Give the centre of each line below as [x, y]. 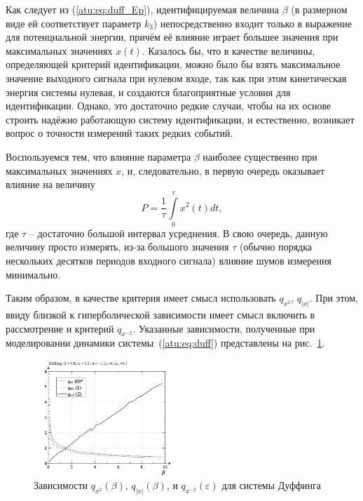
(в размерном [319, 9]
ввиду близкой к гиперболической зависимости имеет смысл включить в [160, 315]
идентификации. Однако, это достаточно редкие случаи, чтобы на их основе [169, 106]
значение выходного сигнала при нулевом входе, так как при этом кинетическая [176, 78]
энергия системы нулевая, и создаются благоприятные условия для [148, 92]
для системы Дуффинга [271, 485]
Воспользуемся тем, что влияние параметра [98, 156]
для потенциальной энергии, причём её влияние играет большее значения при [172, 37]
